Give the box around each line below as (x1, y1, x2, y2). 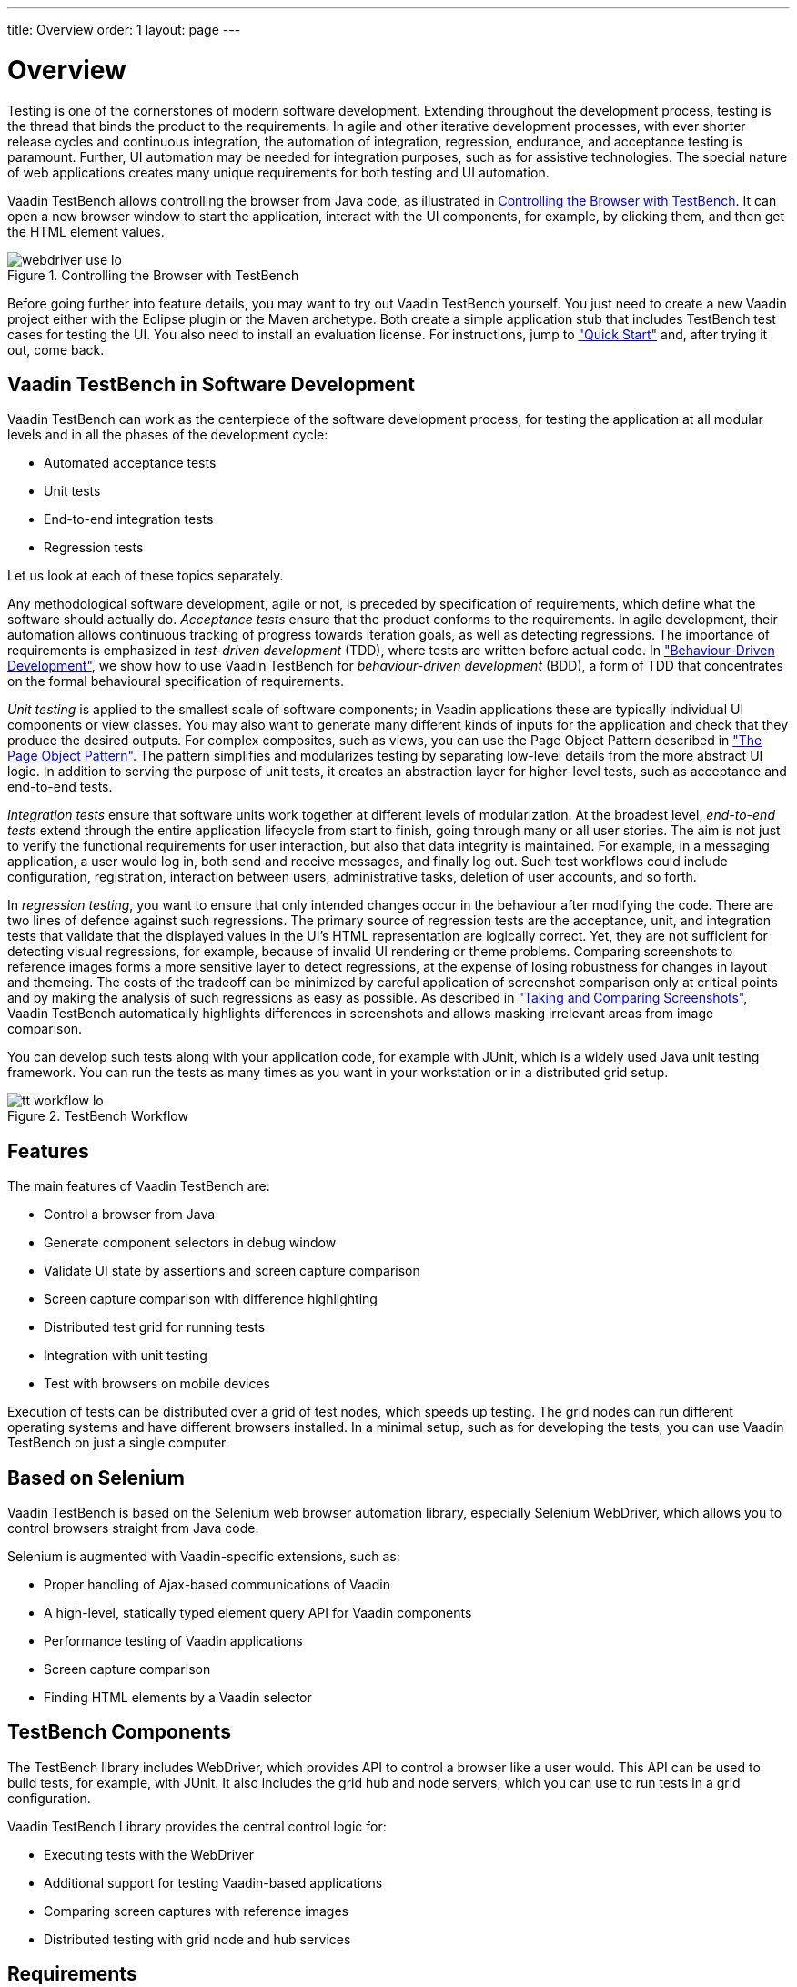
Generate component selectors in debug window (44, 1235, 337, 1251)
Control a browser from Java (44, 1206, 216, 1223)
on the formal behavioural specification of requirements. (7, 673, 345, 690)
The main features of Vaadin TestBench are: (7, 1178, 270, 1195)
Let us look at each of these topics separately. (7, 568, 284, 584)
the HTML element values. (7, 223, 165, 239)
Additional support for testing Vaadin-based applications (44, 1874, 383, 1891)
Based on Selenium (7, 1466, 185, 1489)
